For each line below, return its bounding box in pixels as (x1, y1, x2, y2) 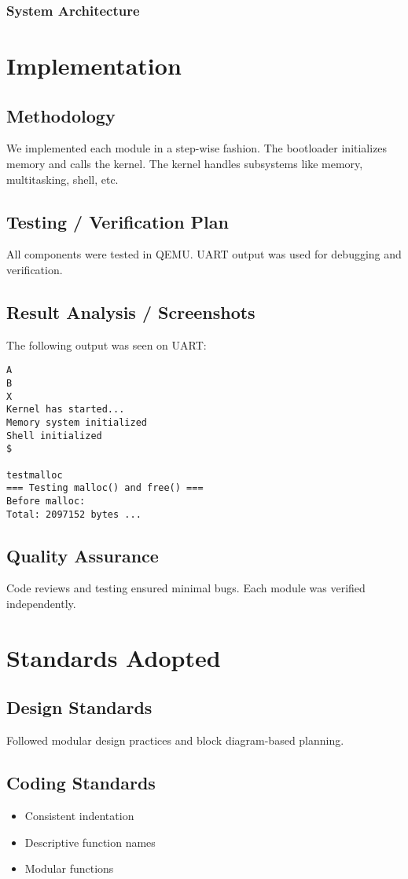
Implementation (6, 49, 182, 82)
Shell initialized (6, 430, 102, 441)
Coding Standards (6, 771, 156, 795)
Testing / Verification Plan (6, 209, 229, 233)
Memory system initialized (6, 417, 147, 429)
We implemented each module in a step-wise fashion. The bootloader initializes (6, 140, 388, 156)
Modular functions (24, 860, 114, 877)
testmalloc (6, 469, 63, 481)
